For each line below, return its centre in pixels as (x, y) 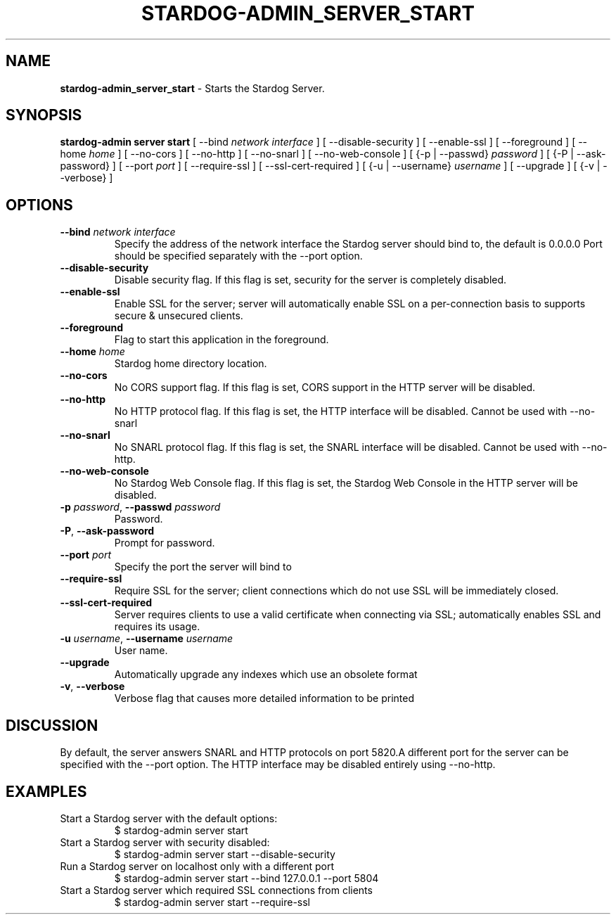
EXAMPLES (46, 791)
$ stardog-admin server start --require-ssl (212, 902)
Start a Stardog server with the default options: (169, 818)
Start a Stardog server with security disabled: (165, 842)
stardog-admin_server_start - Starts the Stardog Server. (192, 88)
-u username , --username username (147, 639)
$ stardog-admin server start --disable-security (225, 854)
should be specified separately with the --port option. (238, 256)
